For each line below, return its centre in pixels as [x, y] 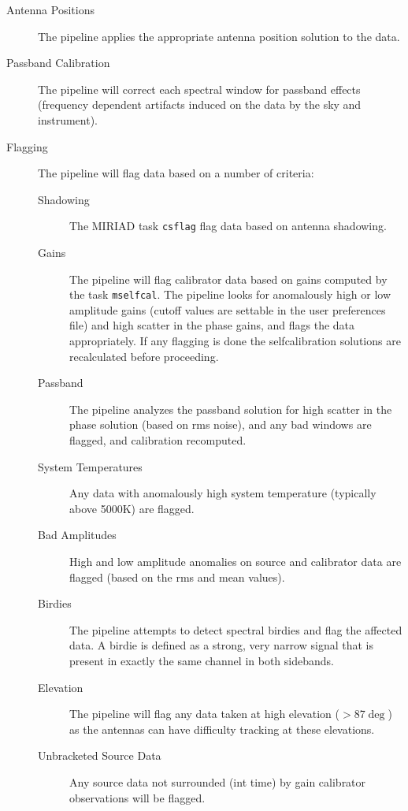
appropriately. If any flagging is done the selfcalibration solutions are [235, 341]
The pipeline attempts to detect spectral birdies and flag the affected [236, 629]
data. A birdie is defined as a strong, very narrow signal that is [221, 645]
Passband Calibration [58, 63]
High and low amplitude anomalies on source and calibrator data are [236, 561]
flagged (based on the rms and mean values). [177, 577]
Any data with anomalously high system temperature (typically [223, 493]
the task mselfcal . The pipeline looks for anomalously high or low [230, 294]
